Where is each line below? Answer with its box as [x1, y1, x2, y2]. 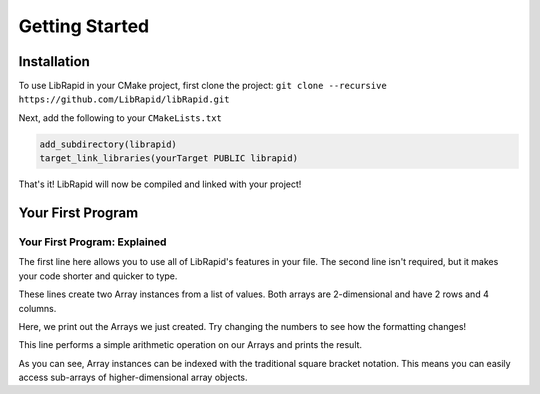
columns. [18, 302, 57, 314]
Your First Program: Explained [18, 235, 167, 249]
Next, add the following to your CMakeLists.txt [18, 111, 222, 124]
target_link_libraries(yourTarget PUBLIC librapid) [39, 153, 299, 164]
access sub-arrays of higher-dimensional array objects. [18, 371, 249, 384]
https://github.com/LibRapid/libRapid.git [18, 94, 230, 105]
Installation [18, 53, 90, 70]
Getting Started [18, 15, 150, 37]
